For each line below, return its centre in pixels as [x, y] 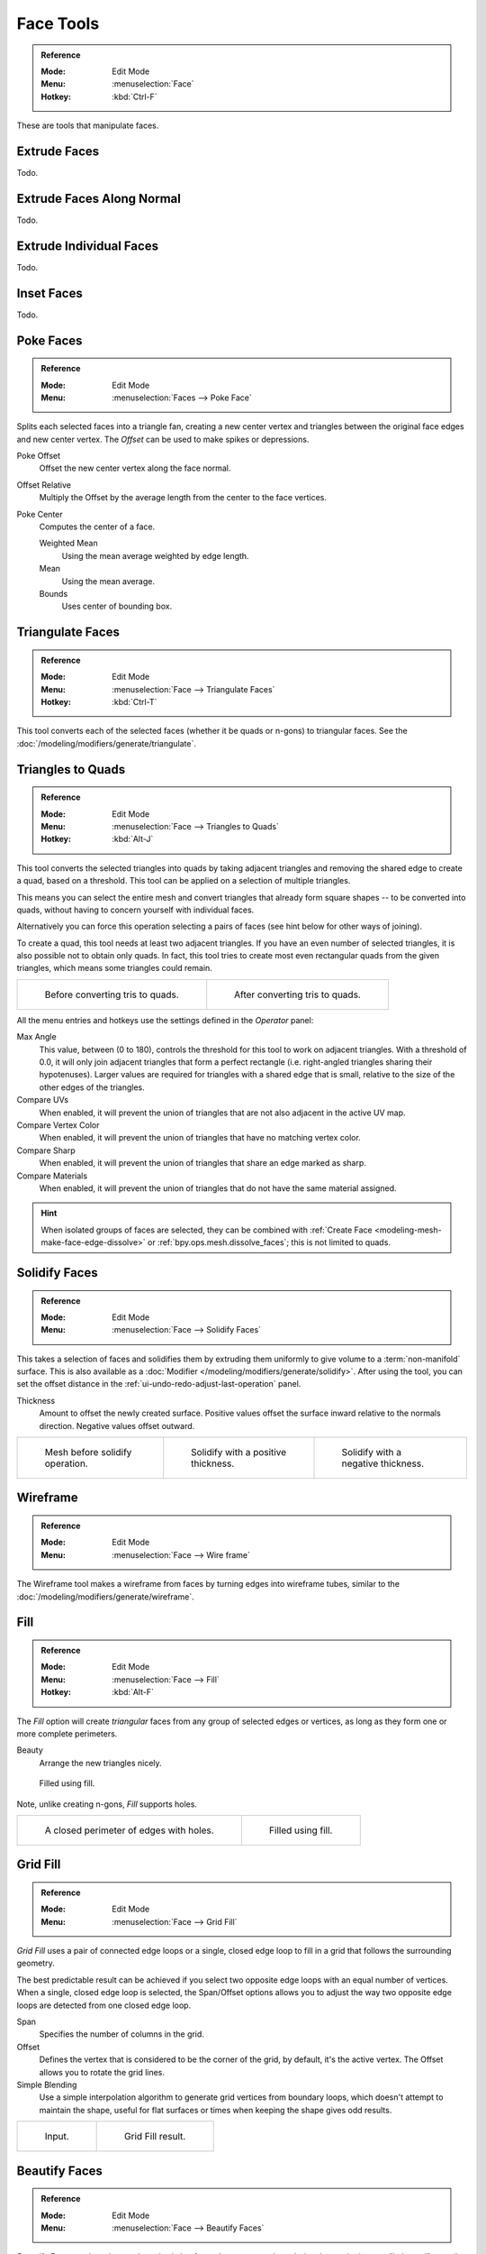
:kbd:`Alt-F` [133, 1692]
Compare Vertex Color [58, 1125]
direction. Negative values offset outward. [117, 1425]
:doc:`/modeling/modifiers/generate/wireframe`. [106, 1597]
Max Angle [37, 1037]
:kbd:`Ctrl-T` [135, 701]
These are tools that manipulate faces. [88, 125]
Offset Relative [44, 485]
